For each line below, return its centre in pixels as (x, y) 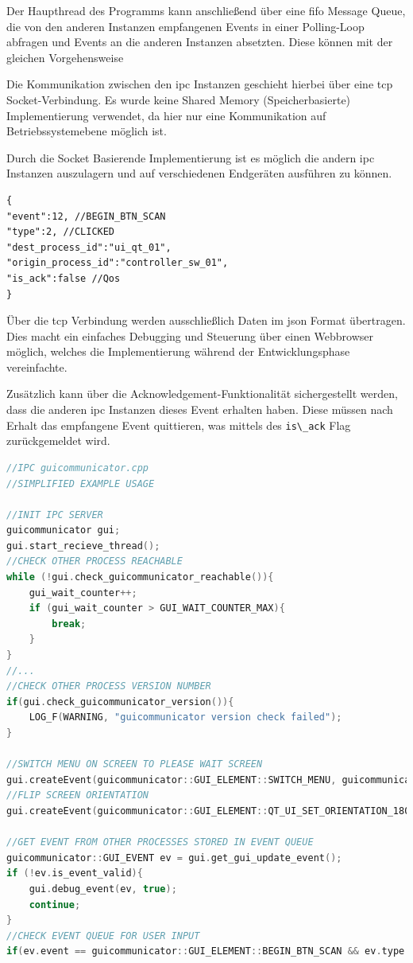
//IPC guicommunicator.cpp (77, 468)
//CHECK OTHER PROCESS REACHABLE (95, 561)
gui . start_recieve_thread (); (83, 546)
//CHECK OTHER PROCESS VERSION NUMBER (109, 686)
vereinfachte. (37, 366)
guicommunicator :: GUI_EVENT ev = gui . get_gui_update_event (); (174, 858)
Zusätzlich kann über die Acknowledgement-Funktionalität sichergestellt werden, (202, 394)
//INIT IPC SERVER (55, 515)
